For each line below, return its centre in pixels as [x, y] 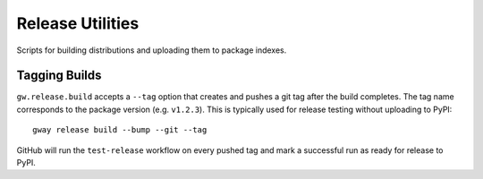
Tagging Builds [59, 76]
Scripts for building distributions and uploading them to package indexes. [152, 50]
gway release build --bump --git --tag [120, 130]
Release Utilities [78, 23]
